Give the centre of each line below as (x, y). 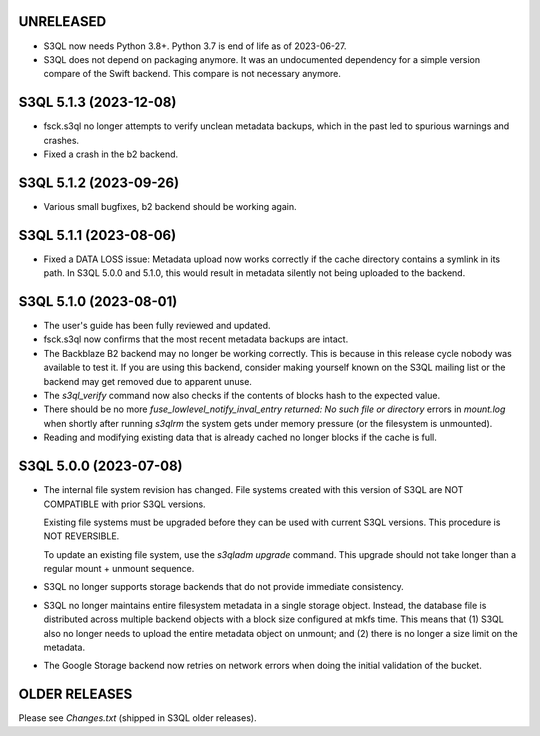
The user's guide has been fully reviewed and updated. (157, 326)
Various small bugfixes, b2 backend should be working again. (170, 206)
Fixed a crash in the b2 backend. (111, 154)
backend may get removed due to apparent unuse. (147, 381)
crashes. (61, 140)
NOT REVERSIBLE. (81, 536)
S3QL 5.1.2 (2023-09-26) (99, 182)
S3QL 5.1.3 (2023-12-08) (97, 102)
